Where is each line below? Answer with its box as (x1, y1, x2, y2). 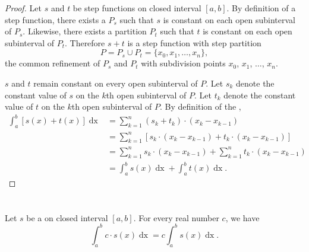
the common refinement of (5, 57, 100, 69)
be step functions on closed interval (72, 2, 201, 14)
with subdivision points (141, 57, 226, 69)
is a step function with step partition (127, 36, 261, 49)
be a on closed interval (26, 211, 108, 224)
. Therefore (64, 36, 105, 49)
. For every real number (133, 211, 219, 224)
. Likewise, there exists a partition (23, 25, 147, 37)
